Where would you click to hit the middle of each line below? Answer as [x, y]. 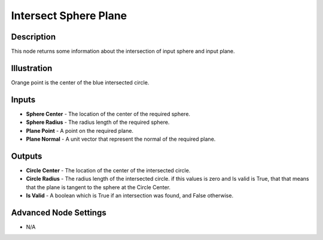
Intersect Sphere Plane [69, 16]
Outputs [27, 156]
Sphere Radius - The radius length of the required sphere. [98, 122]
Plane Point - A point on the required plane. [80, 130]
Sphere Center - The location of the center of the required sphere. [108, 114]
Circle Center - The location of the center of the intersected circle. [108, 170]
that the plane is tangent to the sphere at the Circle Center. [98, 187]
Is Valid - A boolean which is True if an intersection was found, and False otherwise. [129, 196]
